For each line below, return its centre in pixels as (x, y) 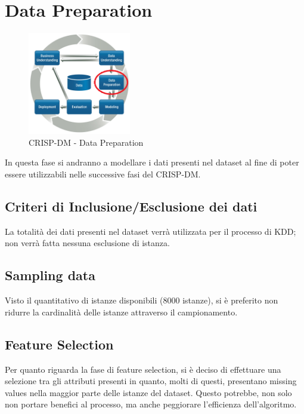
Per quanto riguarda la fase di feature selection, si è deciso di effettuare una (143, 369)
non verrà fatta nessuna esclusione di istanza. (87, 243)
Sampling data (50, 275)
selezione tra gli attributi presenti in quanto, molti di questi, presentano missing (151, 381)
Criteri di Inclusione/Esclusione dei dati (131, 206)
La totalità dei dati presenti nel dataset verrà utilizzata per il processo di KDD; (151, 231)
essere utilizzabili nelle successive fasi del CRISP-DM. (103, 174)
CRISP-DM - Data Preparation (86, 142)
